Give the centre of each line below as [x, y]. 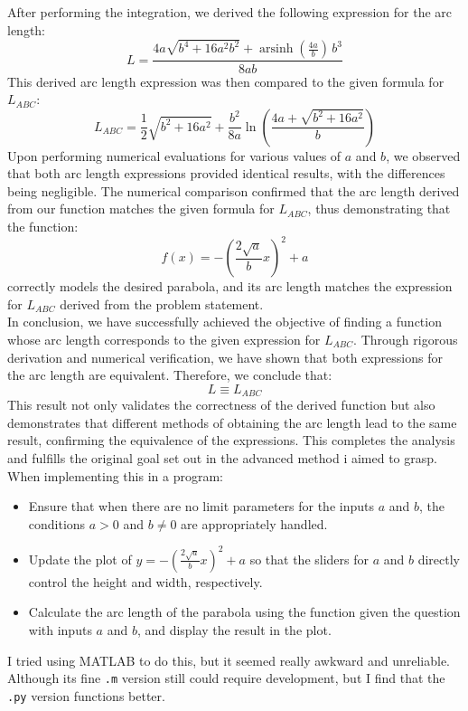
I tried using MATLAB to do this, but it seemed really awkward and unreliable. [229, 660]
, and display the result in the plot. [234, 630]
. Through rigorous [406, 339]
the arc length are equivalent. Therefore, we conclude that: [170, 375]
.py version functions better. [86, 695]
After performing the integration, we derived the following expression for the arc [230, 12]
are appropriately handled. [254, 523]
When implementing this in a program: [115, 475]
